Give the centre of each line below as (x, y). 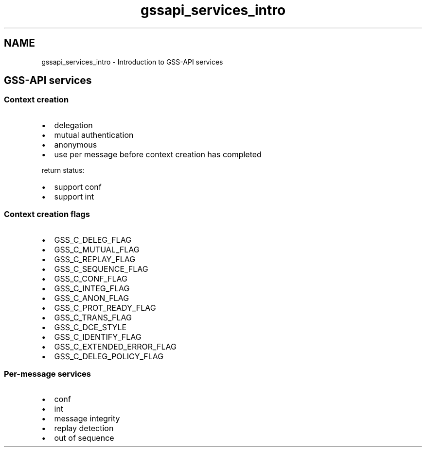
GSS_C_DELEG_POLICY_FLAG (109, 356)
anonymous (76, 144)
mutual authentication (94, 135)
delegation (73, 125)
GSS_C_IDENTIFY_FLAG (98, 337)
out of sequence (84, 438)
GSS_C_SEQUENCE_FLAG (101, 269)
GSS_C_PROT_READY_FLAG (105, 308)
